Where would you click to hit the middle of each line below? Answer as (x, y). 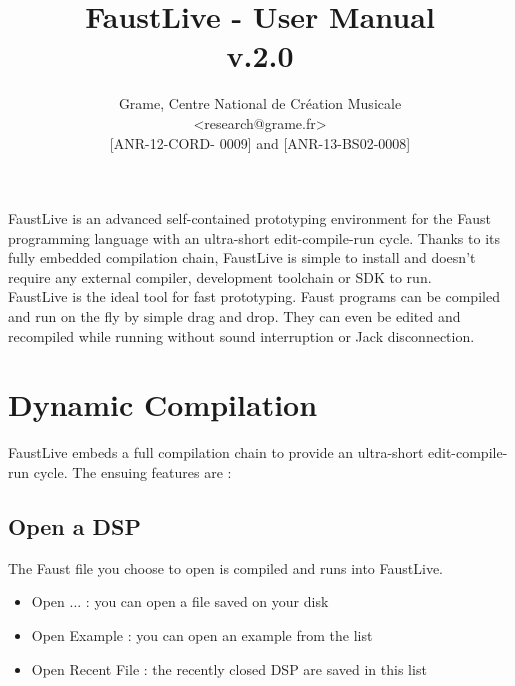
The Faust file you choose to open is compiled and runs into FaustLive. (226, 567)
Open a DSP (74, 525)
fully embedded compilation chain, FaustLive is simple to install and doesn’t (242, 257)
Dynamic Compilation (163, 404)
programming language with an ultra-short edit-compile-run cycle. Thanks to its (254, 237)
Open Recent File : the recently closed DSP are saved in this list (229, 668)
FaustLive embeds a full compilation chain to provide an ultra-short (216, 452)
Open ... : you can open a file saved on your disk (180, 601)
